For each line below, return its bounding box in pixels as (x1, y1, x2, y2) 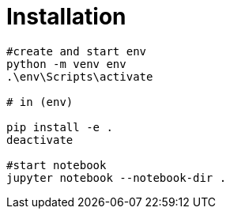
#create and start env (6, 44, 147, 58)
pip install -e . (6, 120, 113, 134)
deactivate (6, 133, 74, 146)
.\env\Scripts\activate (6, 70, 153, 83)
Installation (6, 3, 126, 30)
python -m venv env (6, 57, 126, 70)
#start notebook (6, 158, 107, 172)
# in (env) (6, 95, 74, 108)
